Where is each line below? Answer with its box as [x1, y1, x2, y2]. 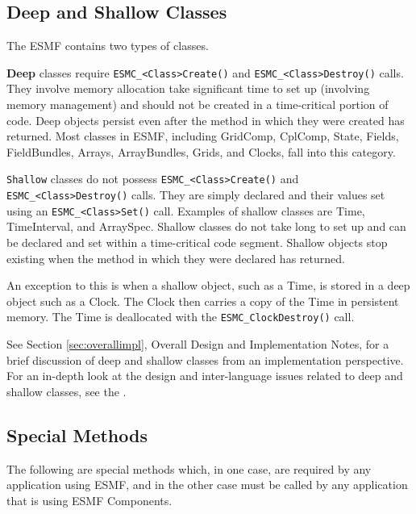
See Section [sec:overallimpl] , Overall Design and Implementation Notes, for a [6, 336, 389, 353]
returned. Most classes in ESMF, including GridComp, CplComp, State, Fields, [6, 127, 399, 144]
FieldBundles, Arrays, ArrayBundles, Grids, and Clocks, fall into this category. [6, 143, 396, 160]
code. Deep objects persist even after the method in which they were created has [6, 111, 405, 128]
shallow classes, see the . [6, 382, 127, 399]
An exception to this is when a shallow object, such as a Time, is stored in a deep [6, 277, 410, 294]
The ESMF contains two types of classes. [6, 37, 209, 54]
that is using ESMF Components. [6, 491, 173, 508]
